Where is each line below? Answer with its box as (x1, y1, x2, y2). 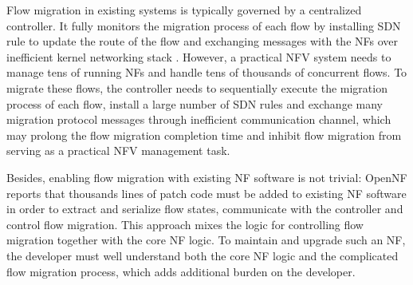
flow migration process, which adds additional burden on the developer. (6, 263, 356, 279)
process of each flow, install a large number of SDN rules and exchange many (6, 95, 383, 112)
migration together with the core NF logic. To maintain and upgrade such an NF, (6, 232, 406, 248)
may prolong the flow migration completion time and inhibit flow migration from (6, 126, 402, 143)
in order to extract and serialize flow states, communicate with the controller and (6, 200, 403, 217)
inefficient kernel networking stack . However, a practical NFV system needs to (6, 48, 391, 65)
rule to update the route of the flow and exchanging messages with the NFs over (6, 33, 398, 49)
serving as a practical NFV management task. (6, 142, 230, 159)
